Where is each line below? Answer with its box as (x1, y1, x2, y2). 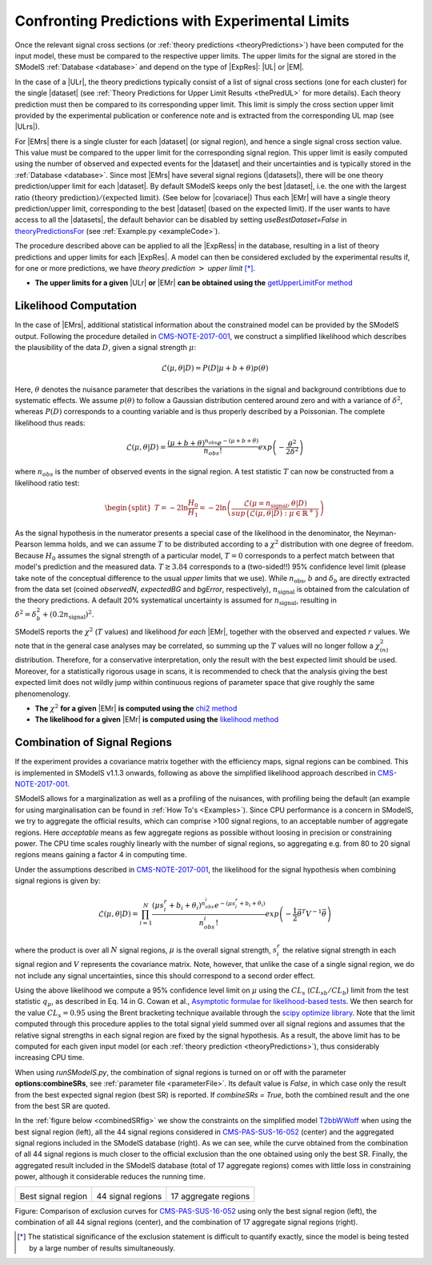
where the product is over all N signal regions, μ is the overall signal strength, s (14, 945, 278, 955)
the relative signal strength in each (282, 945, 396, 955)
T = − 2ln (154, 503, 188, 513)
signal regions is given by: (14, 876, 101, 885)
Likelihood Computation (14, 299, 138, 312)
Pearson (14, 539, 43, 549)
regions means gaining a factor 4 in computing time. (14, 850, 187, 860)
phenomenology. (14, 689, 71, 699)
